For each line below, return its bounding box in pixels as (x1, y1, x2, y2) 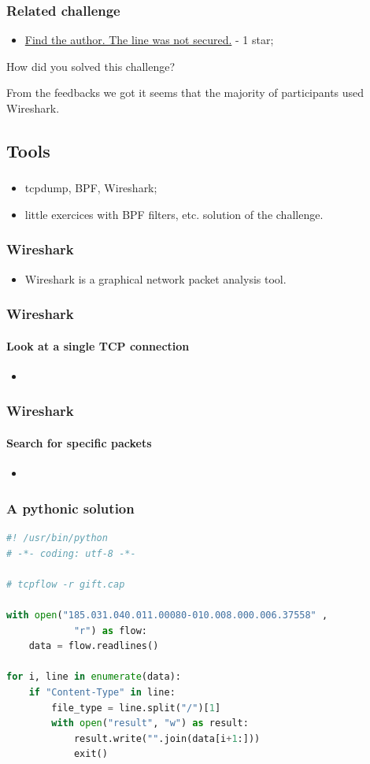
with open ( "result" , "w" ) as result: (51, 718, 249, 729)
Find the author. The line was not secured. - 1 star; (24, 32, 274, 48)
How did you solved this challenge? (6, 57, 176, 74)
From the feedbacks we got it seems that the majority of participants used (6, 84, 364, 101)
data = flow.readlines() (28, 640, 159, 652)
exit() (73, 748, 108, 760)
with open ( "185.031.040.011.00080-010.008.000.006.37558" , (6, 609, 328, 621)
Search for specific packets (6, 434, 152, 451)
